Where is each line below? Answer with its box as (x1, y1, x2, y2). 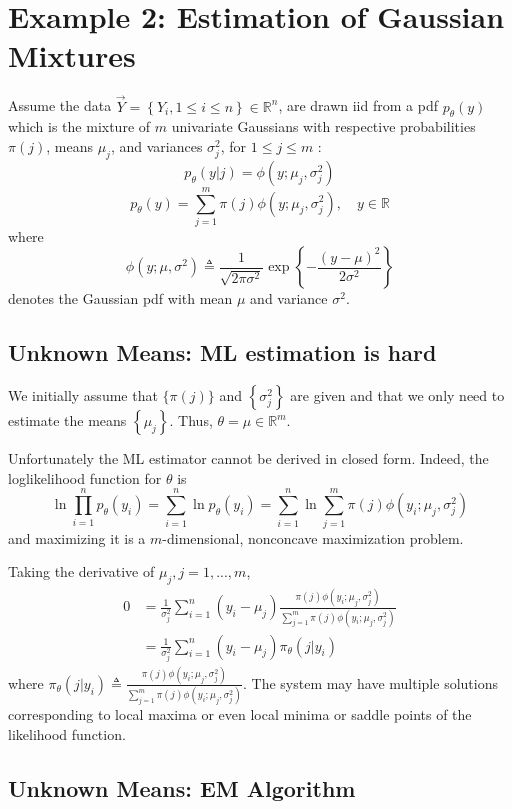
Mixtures (8, 35, 136, 76)
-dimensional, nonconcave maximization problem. (162, 527, 464, 548)
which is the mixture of (8, 116, 151, 137)
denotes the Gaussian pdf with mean (8, 288, 233, 309)
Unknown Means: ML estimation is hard (8, 337, 437, 368)
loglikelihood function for (8, 467, 162, 488)
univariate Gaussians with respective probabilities (171, 116, 476, 137)
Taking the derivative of (8, 561, 155, 582)
